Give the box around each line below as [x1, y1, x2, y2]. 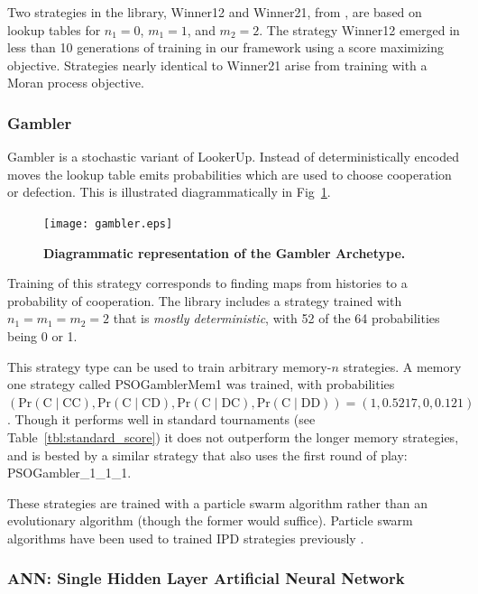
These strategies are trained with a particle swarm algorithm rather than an [7, 493, 428, 512]
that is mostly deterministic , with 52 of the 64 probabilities [113, 309, 440, 328]
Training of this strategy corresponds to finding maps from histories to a [7, 274, 408, 292]
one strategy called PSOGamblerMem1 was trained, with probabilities [7, 375, 395, 394]
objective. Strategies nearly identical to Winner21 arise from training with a [7, 55, 427, 74]
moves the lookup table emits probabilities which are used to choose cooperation [7, 164, 452, 183]
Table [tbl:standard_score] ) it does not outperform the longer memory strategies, [7, 427, 459, 446]
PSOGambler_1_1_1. [7, 463, 132, 482]
